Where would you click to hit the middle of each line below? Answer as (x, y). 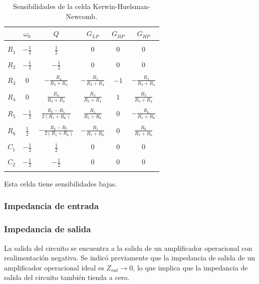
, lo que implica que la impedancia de (190, 267)
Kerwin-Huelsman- (121, 6)
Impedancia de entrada (52, 206)
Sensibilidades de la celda (52, 6)
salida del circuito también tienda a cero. (67, 277)
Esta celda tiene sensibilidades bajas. (61, 183)
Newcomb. (82, 16)
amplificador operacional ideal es (54, 267)
